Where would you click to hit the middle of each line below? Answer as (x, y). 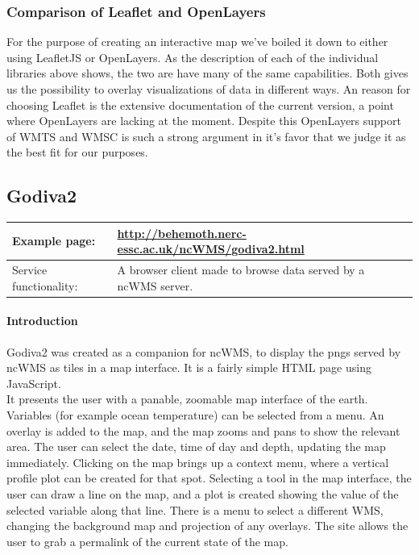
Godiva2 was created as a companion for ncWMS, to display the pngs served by (204, 351)
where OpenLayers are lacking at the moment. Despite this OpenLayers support (204, 121)
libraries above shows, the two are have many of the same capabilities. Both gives (207, 73)
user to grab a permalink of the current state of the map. (147, 541)
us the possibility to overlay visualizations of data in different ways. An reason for (209, 89)
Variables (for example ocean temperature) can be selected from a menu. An (195, 414)
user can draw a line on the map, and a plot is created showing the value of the (203, 493)
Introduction (42, 321)
